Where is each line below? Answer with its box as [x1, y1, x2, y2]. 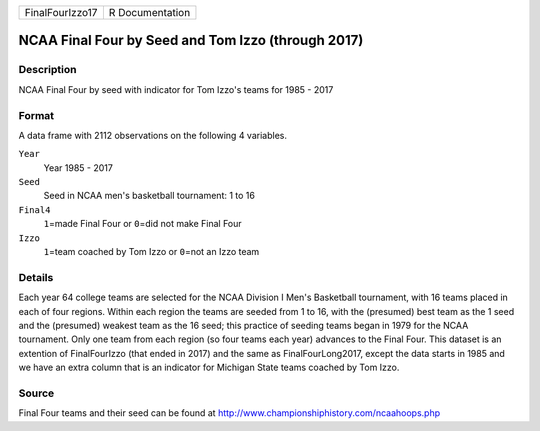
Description [18, 63, 77, 77]
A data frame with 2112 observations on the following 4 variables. [18, 129, 287, 141]
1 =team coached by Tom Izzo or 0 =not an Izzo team [43, 246, 260, 258]
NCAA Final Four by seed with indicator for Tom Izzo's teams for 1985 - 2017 [18, 83, 334, 95]
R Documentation [108, 6, 191, 19]
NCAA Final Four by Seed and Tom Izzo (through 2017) [18, 32, 364, 49]
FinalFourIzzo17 [24, 6, 98, 19]
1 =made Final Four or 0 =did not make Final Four [43, 218, 242, 230]
